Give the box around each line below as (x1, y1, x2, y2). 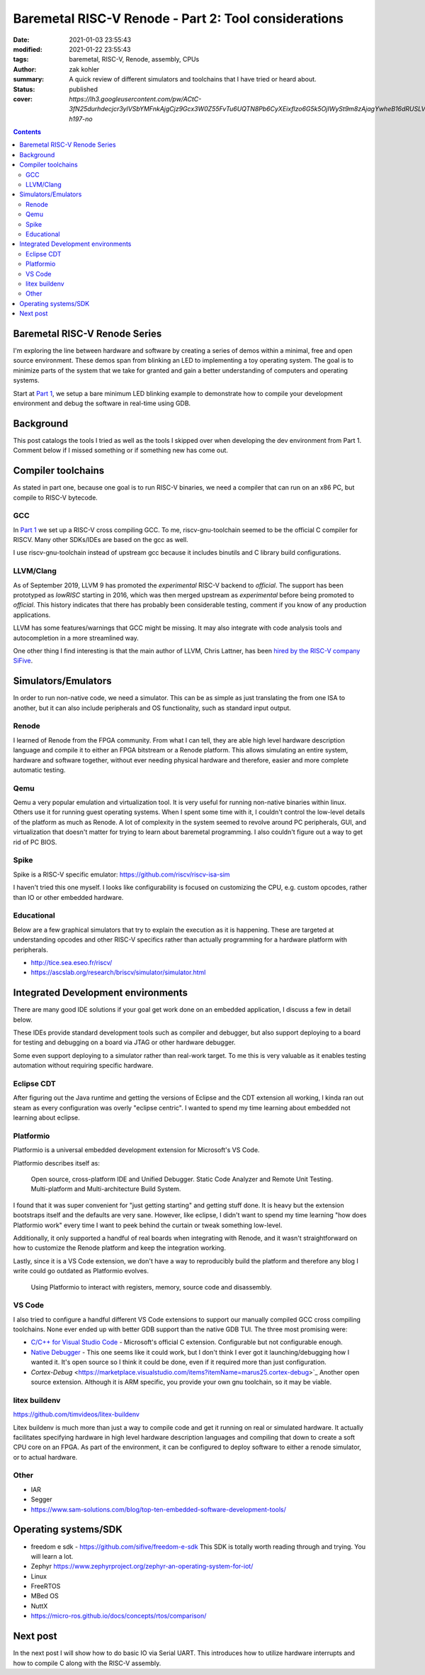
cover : (13, 94, 33, 103)
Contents (13, 128, 42, 136)
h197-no (69, 114, 93, 123)
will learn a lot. (30, 1552, 74, 1560)
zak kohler (69, 64, 100, 74)
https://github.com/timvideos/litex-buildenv (13, 1410, 140, 1419)
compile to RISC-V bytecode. (13, 493, 98, 502)
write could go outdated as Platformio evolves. (13, 1267, 149, 1275)
